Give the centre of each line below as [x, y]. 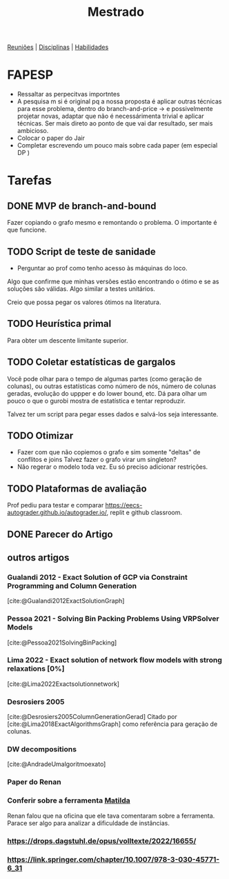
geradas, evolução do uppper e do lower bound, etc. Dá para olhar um [107, 393]
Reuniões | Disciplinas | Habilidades [58, 47]
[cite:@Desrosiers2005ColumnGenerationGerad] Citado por [92, 717]
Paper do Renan [34, 782]
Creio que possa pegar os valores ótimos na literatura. [84, 302]
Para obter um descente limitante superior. [68, 340]
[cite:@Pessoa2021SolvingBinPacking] [62, 643]
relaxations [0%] [36, 669]
